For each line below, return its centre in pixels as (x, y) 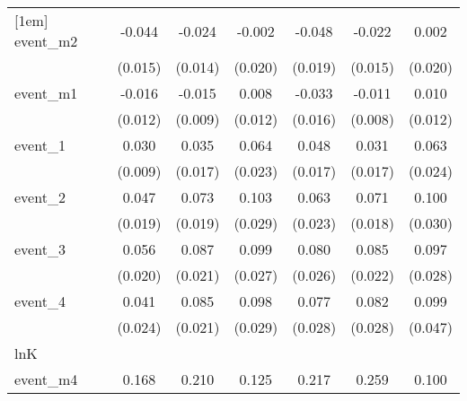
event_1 (40, 145)
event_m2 (46, 41)
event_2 (40, 197)
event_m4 (46, 379)
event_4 (40, 301)
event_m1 (46, 93)
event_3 (40, 249)
